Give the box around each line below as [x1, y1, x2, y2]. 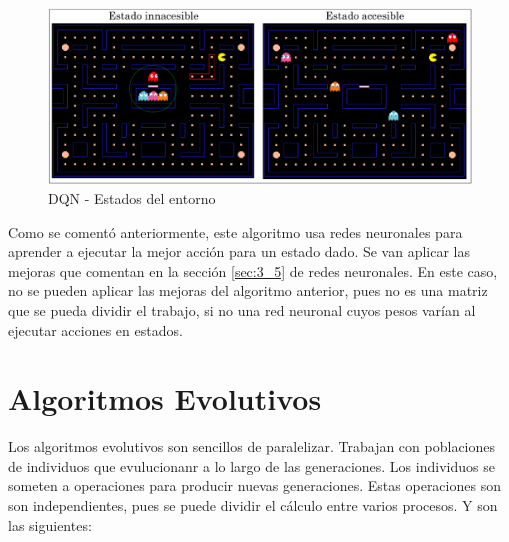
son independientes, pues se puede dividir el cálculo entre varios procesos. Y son [8, 495, 498, 516]
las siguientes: [8, 514, 92, 535]
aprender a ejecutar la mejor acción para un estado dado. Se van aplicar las [8, 241, 470, 262]
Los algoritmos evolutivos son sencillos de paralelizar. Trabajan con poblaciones [8, 436, 496, 457]
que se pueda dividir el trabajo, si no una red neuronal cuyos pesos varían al [8, 299, 476, 320]
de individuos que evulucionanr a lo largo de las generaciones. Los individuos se [8, 455, 495, 476]
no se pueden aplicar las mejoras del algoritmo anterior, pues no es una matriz [8, 280, 488, 301]
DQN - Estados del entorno [48, 187, 216, 208]
